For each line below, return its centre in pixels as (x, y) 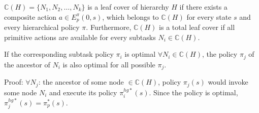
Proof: (14, 82)
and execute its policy (83, 92)
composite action (30, 16)
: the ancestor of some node (81, 82)
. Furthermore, (109, 27)
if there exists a (203, 7)
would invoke (228, 82)
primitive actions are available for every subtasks (80, 37)
